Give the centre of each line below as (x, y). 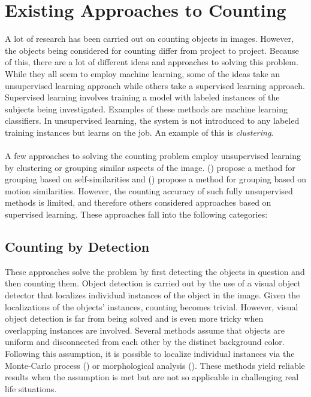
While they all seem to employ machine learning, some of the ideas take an (143, 73)
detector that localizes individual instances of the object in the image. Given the (153, 295)
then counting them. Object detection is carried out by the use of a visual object (153, 283)
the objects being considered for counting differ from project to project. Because (152, 50)
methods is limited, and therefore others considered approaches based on (138, 202)
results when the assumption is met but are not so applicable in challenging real (152, 377)
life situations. (31, 388)
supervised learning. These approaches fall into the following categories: (136, 214)
